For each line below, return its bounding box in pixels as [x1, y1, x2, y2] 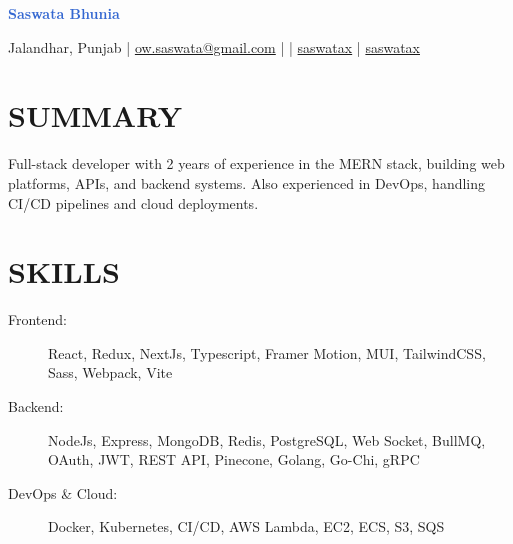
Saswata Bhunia [8, 3, 120, 23]
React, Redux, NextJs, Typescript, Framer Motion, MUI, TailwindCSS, [48, 342, 486, 363]
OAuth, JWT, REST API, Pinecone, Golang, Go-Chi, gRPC [48, 449, 420, 470]
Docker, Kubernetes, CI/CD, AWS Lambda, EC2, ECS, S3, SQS [48, 516, 445, 537]
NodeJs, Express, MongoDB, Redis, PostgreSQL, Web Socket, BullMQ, [48, 429, 486, 450]
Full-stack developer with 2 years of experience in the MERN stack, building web [8, 153, 505, 174]
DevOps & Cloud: [8, 482, 118, 503]
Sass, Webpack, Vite [48, 362, 173, 383]
